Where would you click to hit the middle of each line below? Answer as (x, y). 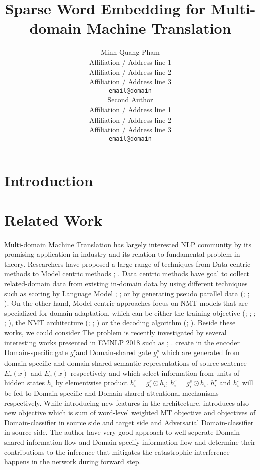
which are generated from (201, 352)
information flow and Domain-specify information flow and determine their (141, 442)
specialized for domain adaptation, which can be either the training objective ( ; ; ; (130, 313)
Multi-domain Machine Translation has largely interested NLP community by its (128, 244)
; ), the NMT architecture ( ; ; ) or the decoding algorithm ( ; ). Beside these (120, 323)
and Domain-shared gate (113, 352)
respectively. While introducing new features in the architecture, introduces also (127, 402)
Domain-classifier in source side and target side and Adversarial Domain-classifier (129, 422)
